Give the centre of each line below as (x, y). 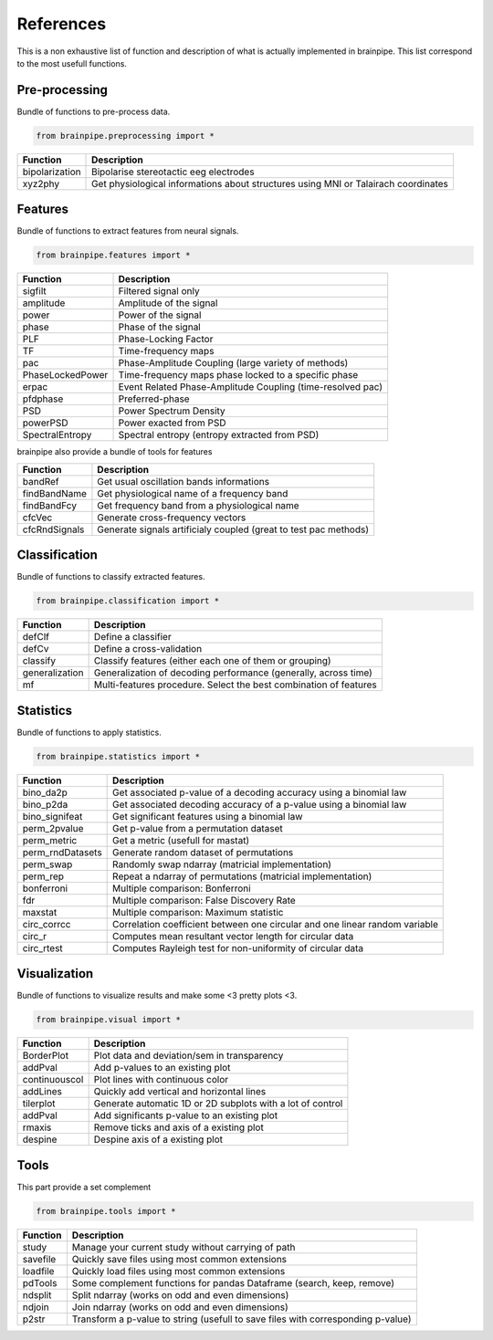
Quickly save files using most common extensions (179, 1259)
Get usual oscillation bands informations (183, 481)
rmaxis (37, 1127)
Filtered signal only (159, 291)
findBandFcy (50, 505)
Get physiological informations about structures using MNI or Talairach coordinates (270, 183)
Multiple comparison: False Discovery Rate (204, 900)
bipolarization (52, 172)
